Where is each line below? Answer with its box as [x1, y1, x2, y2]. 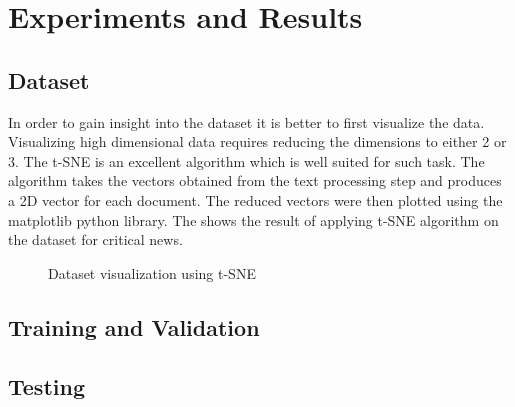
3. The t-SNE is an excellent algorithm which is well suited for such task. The [8, 150, 485, 171]
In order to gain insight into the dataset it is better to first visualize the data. [8, 111, 485, 132]
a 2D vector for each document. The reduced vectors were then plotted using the [8, 189, 503, 210]
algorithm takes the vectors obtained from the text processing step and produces [8, 170, 502, 191]
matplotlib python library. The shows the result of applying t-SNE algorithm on [8, 209, 499, 230]
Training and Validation [8, 311, 260, 342]
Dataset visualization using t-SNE [48, 262, 256, 283]
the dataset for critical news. [8, 229, 183, 250]
